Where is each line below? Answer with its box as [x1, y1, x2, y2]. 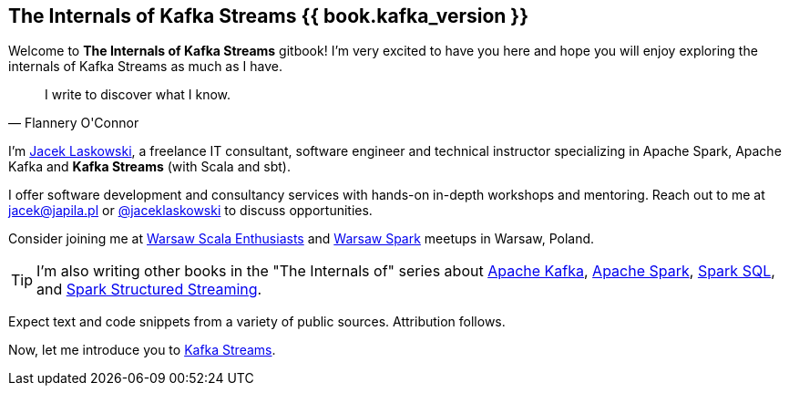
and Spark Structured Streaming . [36, 280, 262, 299]
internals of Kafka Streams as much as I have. [8, 58, 282, 75]
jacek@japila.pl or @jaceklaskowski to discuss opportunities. [8, 202, 373, 219]
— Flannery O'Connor [8, 115, 139, 131]
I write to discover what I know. [45, 87, 231, 103]
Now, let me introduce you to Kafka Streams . [8, 342, 276, 358]
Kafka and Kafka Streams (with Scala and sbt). [8, 159, 291, 175]
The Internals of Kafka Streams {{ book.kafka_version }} [8, 5, 529, 27]
